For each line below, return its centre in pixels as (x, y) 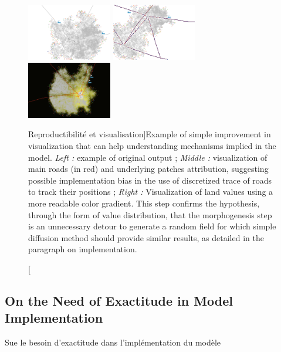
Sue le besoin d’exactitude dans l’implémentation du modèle (113, 342)
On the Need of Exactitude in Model (119, 300)
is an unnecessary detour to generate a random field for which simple (152, 226)
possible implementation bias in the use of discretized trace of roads (150, 180)
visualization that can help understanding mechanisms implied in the (152, 145)
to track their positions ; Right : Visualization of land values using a (151, 192)
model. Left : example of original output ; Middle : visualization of (148, 157)
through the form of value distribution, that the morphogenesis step (150, 214)
